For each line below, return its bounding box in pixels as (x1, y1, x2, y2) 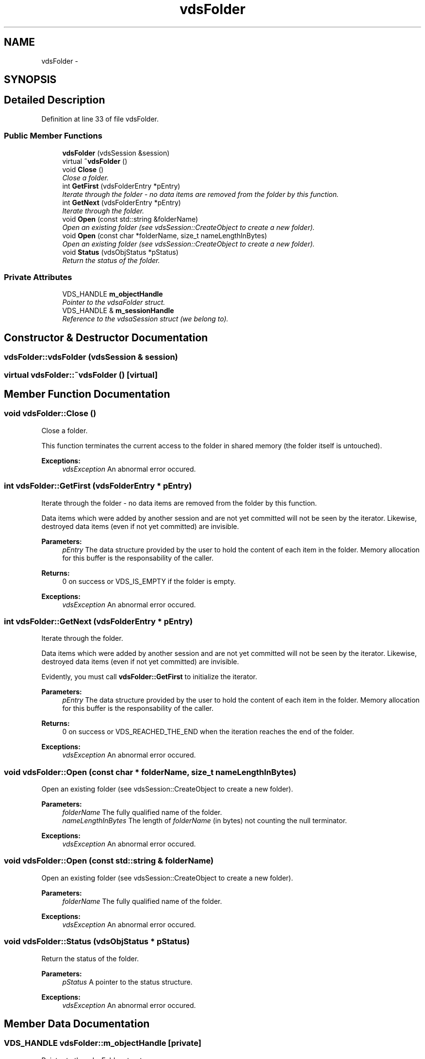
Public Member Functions (4, 131, 102, 141)
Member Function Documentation (4, 388, 170, 400)
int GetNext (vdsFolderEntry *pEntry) (62, 198, 181, 207)
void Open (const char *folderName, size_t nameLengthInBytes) (62, 231, 267, 240)
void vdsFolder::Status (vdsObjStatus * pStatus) (4, 936, 190, 947)
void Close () (62, 165, 104, 174)
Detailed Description (4, 94, 105, 106)
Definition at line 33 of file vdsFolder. (41, 114, 159, 123)
